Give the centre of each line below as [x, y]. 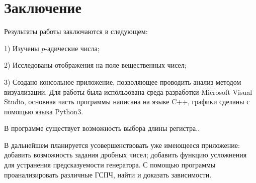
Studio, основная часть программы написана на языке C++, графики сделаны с [127, 102]
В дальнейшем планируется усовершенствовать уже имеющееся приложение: [122, 145]
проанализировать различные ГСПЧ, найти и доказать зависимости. [108, 174]
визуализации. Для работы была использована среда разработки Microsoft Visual [128, 92]
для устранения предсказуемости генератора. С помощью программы [110, 165]
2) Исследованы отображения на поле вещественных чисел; [95, 65]
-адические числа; [72, 48]
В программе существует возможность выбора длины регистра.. [102, 128]
